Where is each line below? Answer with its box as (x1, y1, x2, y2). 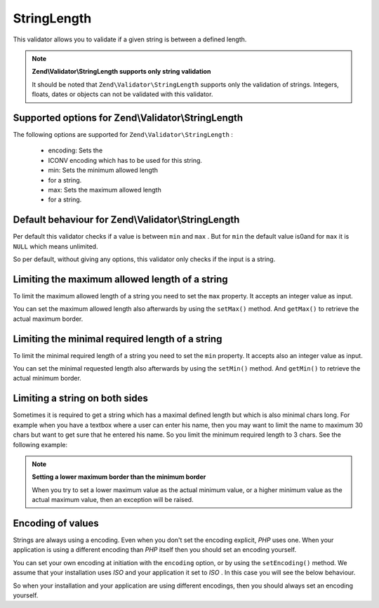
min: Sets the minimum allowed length (48, 166, 158, 175)
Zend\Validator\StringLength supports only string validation (32, 67, 211, 76)
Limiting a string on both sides (13, 392, 149, 404)
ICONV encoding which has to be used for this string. (48, 156, 203, 164)
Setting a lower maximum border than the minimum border (32, 472, 206, 481)
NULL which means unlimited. (13, 242, 98, 251)
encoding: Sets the (48, 146, 103, 154)
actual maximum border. (13, 315, 84, 323)
